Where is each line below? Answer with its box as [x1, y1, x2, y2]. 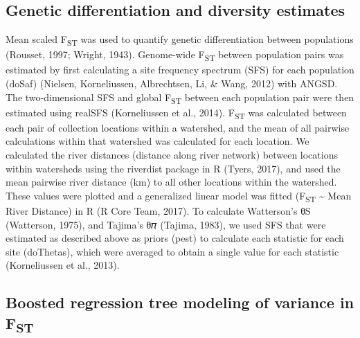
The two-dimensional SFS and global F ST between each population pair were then [6, 89, 354, 106]
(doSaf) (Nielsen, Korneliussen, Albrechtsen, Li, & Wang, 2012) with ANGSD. [6, 76, 338, 91]
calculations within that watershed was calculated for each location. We [6, 134, 309, 148]
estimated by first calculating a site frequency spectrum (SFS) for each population [6, 62, 354, 77]
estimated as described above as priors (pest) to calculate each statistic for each [6, 231, 344, 245]
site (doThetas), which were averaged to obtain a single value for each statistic [6, 244, 339, 258]
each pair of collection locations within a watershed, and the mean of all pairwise [6, 120, 350, 134]
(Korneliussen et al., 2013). [6, 258, 120, 272]
